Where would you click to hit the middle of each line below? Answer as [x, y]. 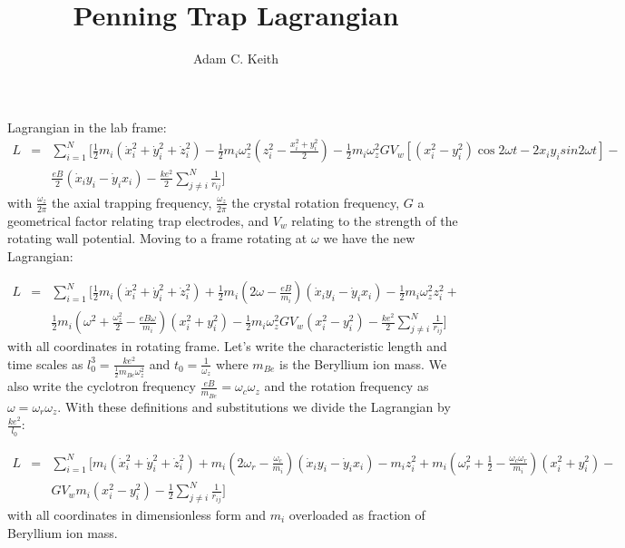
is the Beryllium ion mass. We [363, 363]
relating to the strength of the [375, 220]
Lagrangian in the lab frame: [87, 127]
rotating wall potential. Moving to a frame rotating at [157, 238]
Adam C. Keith [236, 59]
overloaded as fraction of [357, 514]
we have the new [369, 238]
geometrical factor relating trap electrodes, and [138, 220]
